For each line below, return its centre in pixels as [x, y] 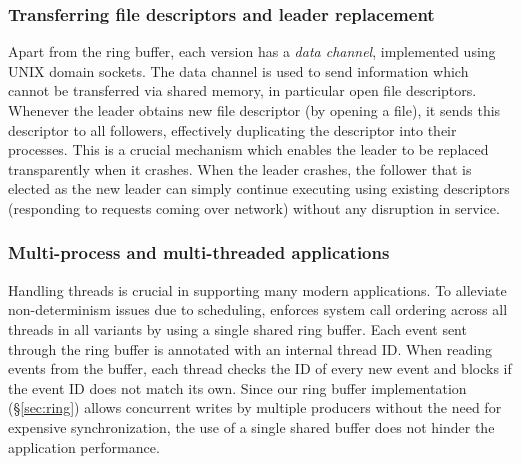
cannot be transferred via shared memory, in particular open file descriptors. [242, 90]
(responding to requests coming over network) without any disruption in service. [254, 207]
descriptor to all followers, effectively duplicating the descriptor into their [232, 129]
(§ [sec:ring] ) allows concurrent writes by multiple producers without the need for [255, 407]
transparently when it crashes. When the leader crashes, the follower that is [240, 168]
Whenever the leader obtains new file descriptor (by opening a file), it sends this [254, 110]
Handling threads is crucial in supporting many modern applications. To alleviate [257, 289]
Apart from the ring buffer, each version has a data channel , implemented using [252, 51]
